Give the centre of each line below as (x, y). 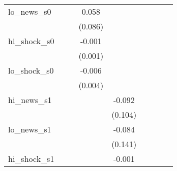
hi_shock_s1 (31, 159)
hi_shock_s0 (31, 41)
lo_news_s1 (30, 129)
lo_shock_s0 (31, 70)
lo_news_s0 (30, 11)
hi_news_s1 (30, 100)
